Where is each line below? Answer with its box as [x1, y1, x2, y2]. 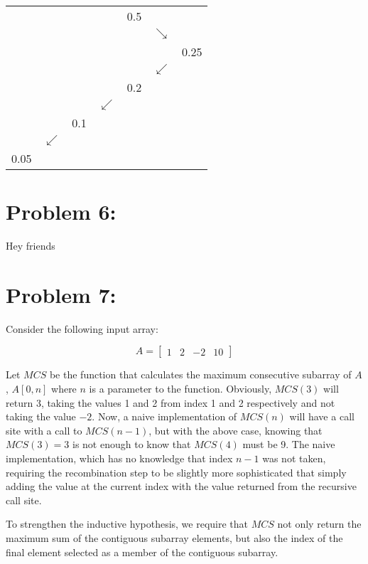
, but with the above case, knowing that [148, 422, 323, 437]
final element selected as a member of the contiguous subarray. [6, 544, 278, 559]
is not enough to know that [72, 437, 191, 452]
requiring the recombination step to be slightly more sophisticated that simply [6, 464, 347, 479]
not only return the [277, 516, 362, 531]
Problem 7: [6, 280, 117, 309]
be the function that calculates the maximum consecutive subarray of [49, 367, 352, 382]
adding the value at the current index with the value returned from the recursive [6, 479, 357, 494]
